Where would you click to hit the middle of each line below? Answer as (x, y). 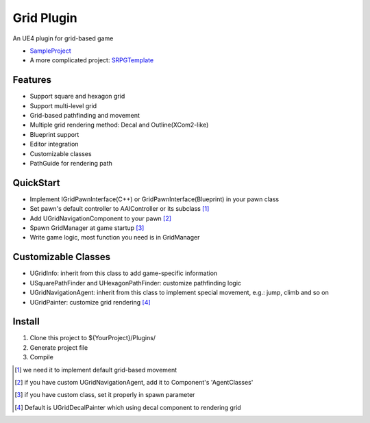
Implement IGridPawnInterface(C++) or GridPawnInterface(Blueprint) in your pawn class (155, 199)
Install (26, 322)
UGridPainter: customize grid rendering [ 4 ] (90, 302)
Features (32, 80)
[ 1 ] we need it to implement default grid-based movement (96, 370)
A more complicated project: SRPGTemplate (92, 60)
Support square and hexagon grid (77, 97)
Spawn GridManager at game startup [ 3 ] (87, 228)
